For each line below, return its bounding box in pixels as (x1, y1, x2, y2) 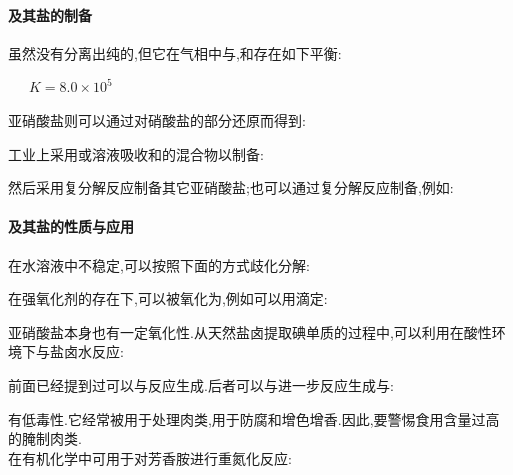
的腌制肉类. (8, 428, 82, 449)
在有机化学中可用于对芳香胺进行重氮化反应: (8, 447, 292, 468)
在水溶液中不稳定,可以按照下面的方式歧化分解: (8, 254, 310, 275)
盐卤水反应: (49, 341, 124, 362)
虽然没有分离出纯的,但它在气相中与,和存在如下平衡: (8, 42, 342, 63)
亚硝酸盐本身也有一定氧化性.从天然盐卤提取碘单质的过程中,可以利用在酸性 (8, 321, 492, 342)
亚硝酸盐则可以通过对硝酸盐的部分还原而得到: (8, 109, 306, 130)
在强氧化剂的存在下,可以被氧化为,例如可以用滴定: (8, 288, 328, 309)
